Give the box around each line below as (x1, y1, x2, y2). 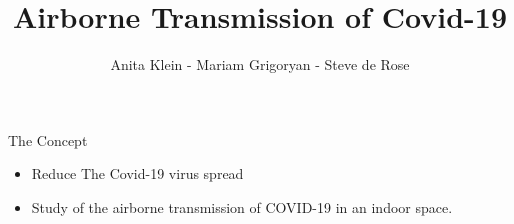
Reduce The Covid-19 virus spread (31, 163, 244, 184)
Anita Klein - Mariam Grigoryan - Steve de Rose (110, 54, 410, 75)
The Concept (8, 129, 88, 150)
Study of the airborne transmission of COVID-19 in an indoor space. (31, 196, 453, 217)
